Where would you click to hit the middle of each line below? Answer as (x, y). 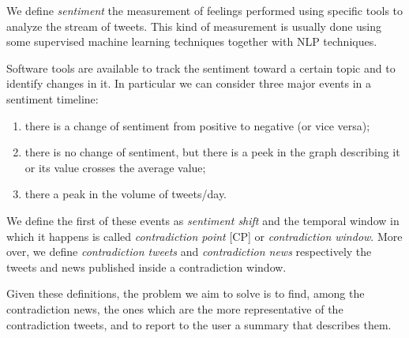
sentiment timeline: (53, 98)
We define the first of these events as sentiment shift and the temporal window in (203, 220)
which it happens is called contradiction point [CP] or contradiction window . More (204, 236)
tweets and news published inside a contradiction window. (146, 267)
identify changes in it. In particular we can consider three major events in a (189, 83)
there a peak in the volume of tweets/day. (126, 194)
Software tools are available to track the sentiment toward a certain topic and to (201, 68)
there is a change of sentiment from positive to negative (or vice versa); (197, 125)
